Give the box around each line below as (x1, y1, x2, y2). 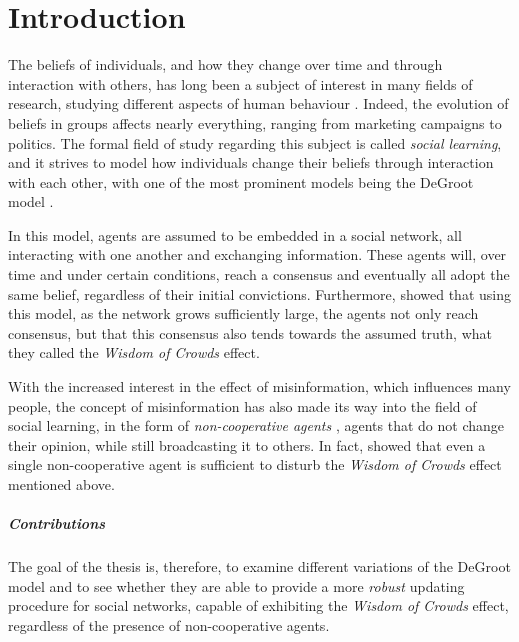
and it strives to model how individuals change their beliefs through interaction (8, 152, 494, 173)
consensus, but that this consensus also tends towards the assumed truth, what (8, 322, 492, 343)
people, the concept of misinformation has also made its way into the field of (8, 395, 477, 416)
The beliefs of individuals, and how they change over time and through (8, 54, 443, 75)
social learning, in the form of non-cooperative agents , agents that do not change (8, 415, 504, 436)
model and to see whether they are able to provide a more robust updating (8, 575, 465, 596)
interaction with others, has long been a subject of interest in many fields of (8, 73, 473, 94)
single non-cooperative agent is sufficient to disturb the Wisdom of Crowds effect (8, 454, 502, 475)
